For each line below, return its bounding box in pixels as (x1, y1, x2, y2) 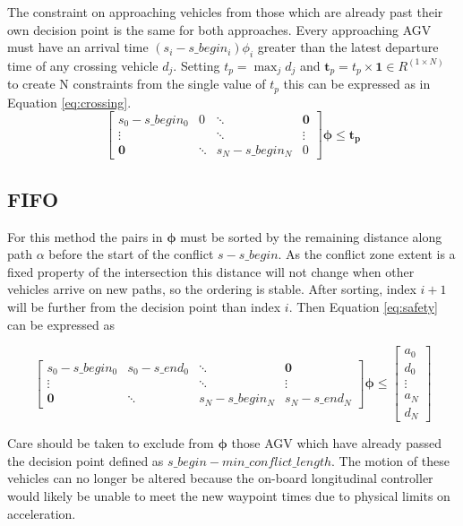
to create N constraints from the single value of (7, 74, 266, 93)
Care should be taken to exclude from (7, 434, 214, 453)
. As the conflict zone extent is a (278, 245, 456, 263)
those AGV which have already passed (231, 434, 442, 453)
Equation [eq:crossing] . (7, 92, 132, 111)
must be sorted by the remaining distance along (180, 227, 442, 246)
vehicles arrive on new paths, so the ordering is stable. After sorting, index (7, 280, 416, 298)
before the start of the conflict (48, 245, 214, 263)
